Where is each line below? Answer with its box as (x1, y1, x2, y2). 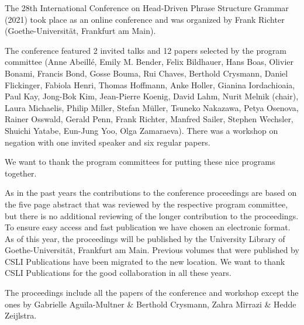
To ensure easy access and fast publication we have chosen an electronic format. (5, 221, 291, 233)
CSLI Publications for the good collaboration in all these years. (5, 267, 232, 279)
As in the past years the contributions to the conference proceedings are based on (5, 186, 297, 199)
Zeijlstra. (5, 309, 37, 321)
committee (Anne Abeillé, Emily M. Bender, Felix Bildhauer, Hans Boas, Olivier (5, 56, 293, 68)
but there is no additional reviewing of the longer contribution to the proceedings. (5, 209, 299, 222)
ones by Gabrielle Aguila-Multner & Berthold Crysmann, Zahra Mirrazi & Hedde (5, 298, 296, 310)
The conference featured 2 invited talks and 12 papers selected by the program (5, 44, 286, 56)
